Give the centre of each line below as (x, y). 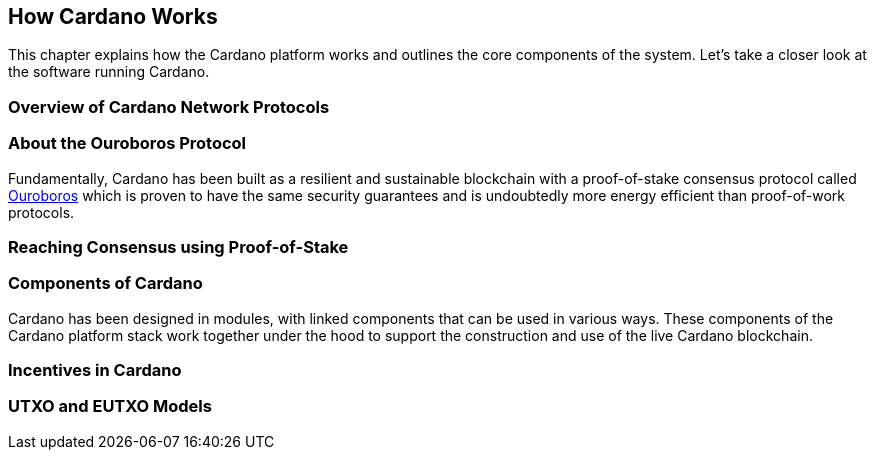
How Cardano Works (113, 16)
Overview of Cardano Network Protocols (169, 106)
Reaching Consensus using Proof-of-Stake (178, 246)
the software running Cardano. (109, 72)
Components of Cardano (105, 283)
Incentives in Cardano (95, 370)
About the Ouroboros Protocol (127, 143)
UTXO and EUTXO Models (110, 406)
